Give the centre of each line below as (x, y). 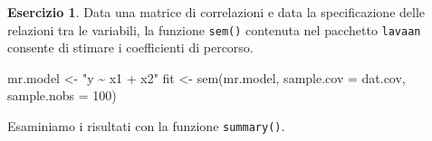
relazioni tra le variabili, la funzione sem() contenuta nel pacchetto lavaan (214, 29)
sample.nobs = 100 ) (62, 95)
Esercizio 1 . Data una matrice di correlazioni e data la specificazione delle (216, 12)
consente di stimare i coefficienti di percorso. (130, 47)
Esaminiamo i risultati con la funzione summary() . (146, 126)
